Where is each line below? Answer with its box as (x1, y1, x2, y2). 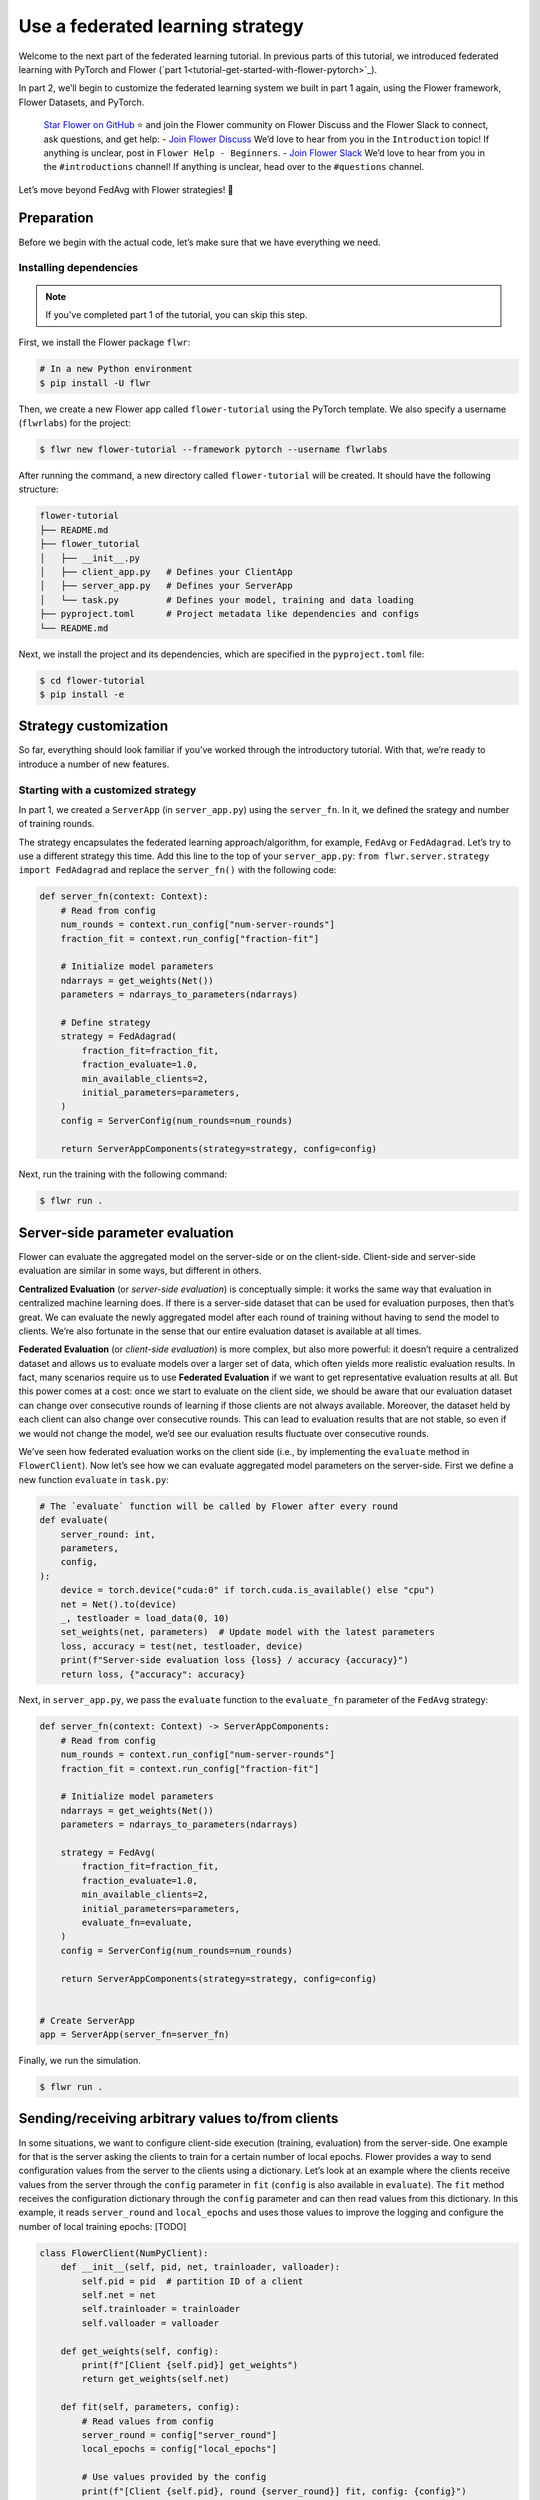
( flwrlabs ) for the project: (18, 417, 132, 429)
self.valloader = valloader (81, 2317, 220, 2329)
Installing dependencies (18, 261, 139, 275)
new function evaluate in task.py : (18, 1473, 169, 1485)
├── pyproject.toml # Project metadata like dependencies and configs (39, 608, 420, 620)
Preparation (18, 210, 94, 227)
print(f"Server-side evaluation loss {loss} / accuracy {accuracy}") (60, 1655, 409, 1666)
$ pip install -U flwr (39, 377, 151, 389)
